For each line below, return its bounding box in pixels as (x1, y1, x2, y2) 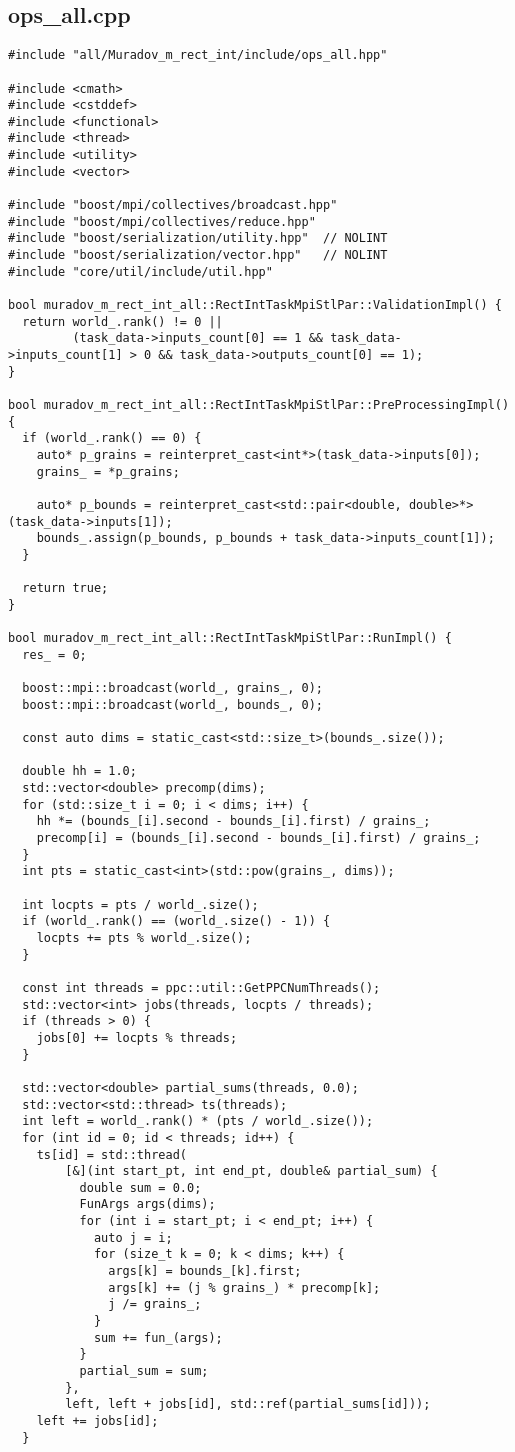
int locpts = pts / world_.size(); (22, 897, 259, 912)
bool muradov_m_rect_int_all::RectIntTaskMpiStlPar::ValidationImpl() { (8, 298, 502, 313)
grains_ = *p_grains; (36, 464, 180, 479)
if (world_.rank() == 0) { (22, 431, 202, 446)
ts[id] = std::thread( (36, 1147, 187, 1162)
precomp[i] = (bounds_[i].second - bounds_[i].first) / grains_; (36, 831, 481, 846)
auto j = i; (93, 1230, 173, 1245)
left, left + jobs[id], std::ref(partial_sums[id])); (65, 1397, 431, 1412)
